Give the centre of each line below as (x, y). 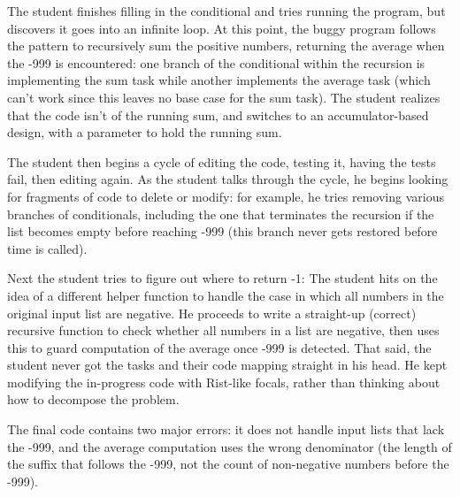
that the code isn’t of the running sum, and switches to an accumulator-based (218, 115)
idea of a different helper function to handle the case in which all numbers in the (226, 295)
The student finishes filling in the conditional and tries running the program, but (226, 11)
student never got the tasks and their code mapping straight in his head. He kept (227, 365)
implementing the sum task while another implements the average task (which (219, 80)
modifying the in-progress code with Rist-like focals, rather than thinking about (224, 382)
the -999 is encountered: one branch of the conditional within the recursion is (216, 62)
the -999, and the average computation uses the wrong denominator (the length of (230, 446)
